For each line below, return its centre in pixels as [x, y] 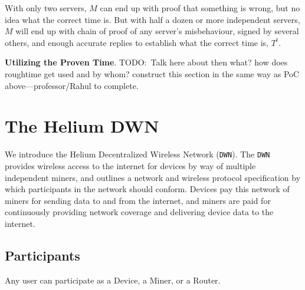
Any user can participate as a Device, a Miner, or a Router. [113, 280]
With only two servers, [46, 8]
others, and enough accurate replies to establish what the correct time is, [137, 42]
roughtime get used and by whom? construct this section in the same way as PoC [152, 73]
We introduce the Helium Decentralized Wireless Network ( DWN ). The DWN [137, 154]
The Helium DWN [82, 126]
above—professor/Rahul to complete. [72, 85]
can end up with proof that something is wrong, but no [200, 8]
